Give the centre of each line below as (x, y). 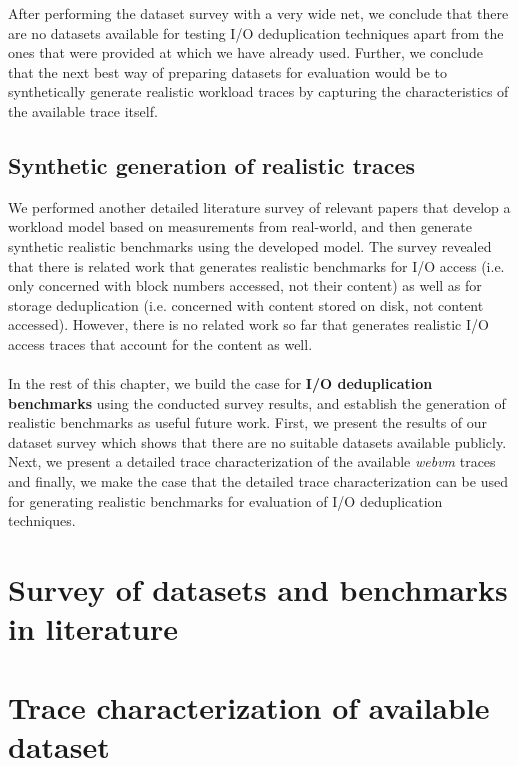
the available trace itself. (83, 110)
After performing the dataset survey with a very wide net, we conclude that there (258, 13)
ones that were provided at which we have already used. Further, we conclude (245, 52)
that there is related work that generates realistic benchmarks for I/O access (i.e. (256, 265)
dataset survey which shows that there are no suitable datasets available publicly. (257, 441)
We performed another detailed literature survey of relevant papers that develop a (259, 206)
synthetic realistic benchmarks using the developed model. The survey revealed (250, 245)
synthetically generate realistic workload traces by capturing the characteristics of (258, 91)
